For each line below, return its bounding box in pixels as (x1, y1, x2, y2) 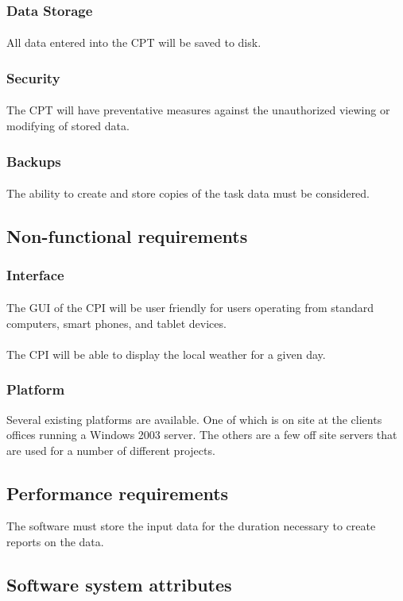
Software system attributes (6, 572, 232, 597)
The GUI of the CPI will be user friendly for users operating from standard (6, 299, 374, 315)
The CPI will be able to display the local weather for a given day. (6, 345, 326, 362)
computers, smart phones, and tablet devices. (6, 314, 227, 331)
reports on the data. (6, 534, 104, 550)
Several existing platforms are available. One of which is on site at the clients (6, 410, 382, 427)
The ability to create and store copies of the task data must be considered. (6, 185, 370, 202)
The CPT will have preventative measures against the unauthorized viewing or (6, 102, 390, 118)
